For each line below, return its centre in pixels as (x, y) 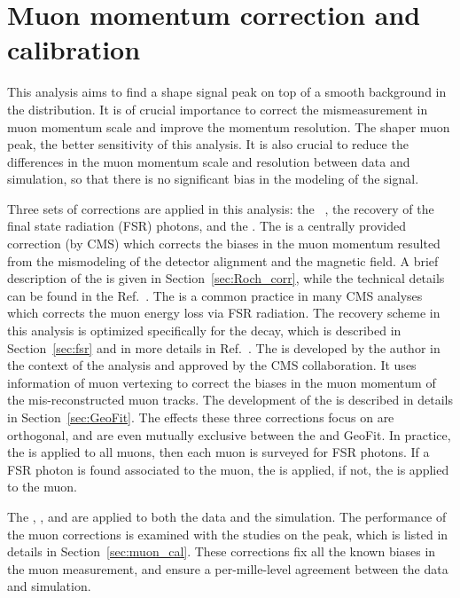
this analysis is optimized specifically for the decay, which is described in (204, 330)
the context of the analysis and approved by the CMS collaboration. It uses (212, 365)
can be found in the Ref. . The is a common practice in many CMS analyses (215, 295)
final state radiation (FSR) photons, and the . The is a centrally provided (207, 226)
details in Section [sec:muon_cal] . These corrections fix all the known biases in (222, 551)
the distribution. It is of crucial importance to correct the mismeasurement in (218, 109)
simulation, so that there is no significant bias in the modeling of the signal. (213, 179)
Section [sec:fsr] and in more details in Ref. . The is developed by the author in (224, 347)
